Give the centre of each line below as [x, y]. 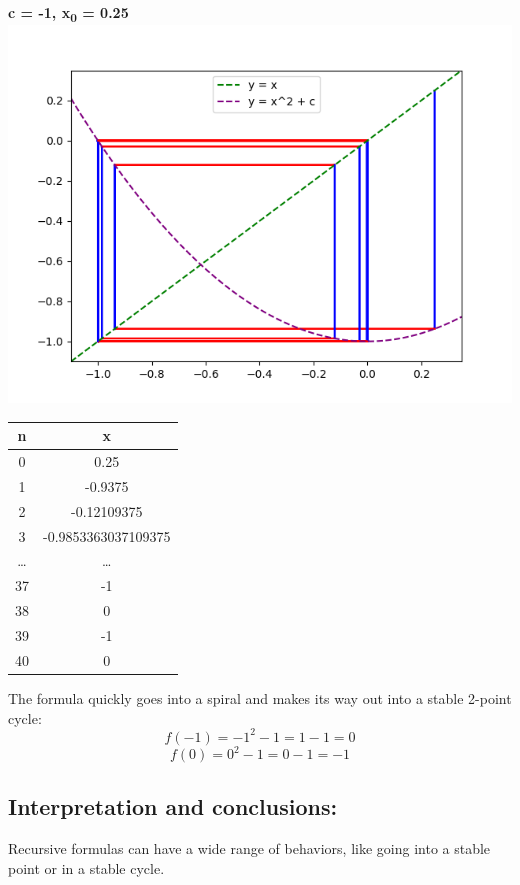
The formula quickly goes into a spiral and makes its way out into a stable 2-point [260, 697]
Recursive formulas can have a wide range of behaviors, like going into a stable [249, 848]
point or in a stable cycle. [86, 867]
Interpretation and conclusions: [173, 806]
